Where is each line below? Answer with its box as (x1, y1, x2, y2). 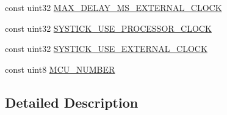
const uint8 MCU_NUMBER (5, 62, 115, 75)
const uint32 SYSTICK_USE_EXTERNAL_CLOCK (5, 42, 207, 55)
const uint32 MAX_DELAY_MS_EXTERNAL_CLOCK (5, 1, 222, 13)
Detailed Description (5, 92, 139, 111)
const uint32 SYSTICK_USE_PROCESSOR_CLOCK (5, 21, 212, 34)
